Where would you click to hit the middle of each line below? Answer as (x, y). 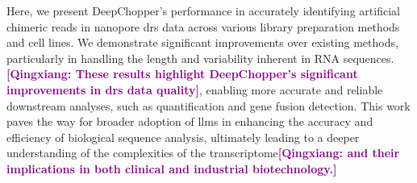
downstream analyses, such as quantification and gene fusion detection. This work (208, 105)
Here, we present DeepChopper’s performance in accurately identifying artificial (203, 10)
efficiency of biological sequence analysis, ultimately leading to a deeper (183, 137)
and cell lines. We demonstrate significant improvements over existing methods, (202, 42)
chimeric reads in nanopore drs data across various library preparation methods (203, 26)
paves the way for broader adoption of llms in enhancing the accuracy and (190, 121)
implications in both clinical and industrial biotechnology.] (172, 168)
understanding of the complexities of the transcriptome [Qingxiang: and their (203, 153)
